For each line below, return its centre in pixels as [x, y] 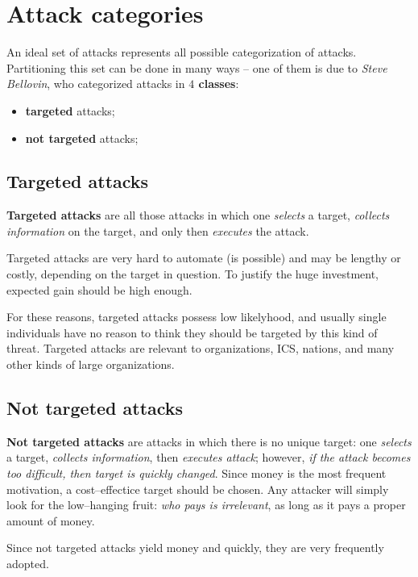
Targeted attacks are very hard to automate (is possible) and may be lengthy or [204, 258]
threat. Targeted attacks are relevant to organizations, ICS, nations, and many [201, 348]
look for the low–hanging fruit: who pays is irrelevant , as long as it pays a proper [206, 505]
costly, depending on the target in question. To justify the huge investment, [192, 274]
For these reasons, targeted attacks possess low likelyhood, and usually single [197, 317]
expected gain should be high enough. [99, 289]
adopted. [28, 563]
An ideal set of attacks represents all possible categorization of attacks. [182, 52]
